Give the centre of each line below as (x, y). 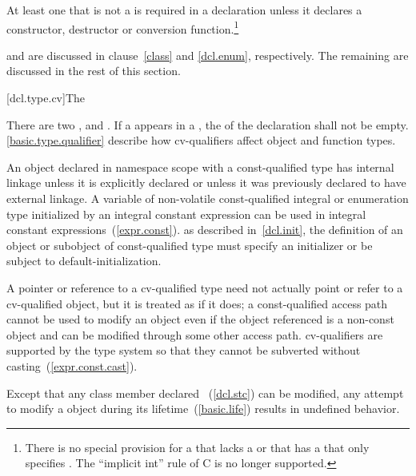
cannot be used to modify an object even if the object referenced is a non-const (200, 319)
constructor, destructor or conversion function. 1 (123, 27)
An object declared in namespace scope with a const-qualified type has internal (200, 167)
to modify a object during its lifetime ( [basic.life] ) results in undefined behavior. (203, 409)
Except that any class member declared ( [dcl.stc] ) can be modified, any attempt (205, 393)
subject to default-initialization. (84, 261)
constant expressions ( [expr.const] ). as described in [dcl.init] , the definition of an (205, 230)
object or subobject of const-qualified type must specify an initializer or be (190, 245)
